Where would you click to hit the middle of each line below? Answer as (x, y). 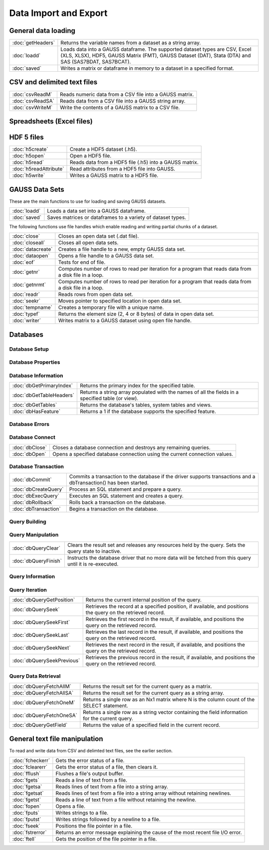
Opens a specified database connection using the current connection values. (143, 454)
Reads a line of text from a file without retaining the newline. (126, 800)
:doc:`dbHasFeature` (36, 412)
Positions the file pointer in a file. (94, 826)
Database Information (36, 375)
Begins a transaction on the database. (114, 509)
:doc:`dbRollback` (33, 502)
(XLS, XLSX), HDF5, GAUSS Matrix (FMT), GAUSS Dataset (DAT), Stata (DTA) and (156, 56)
